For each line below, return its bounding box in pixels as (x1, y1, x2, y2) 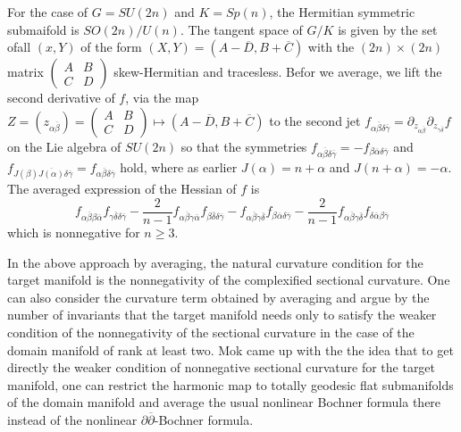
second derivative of (7, 88, 115, 107)
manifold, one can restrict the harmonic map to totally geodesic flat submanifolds (7, 375, 454, 394)
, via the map (125, 88, 199, 107)
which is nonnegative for (7, 222, 140, 241)
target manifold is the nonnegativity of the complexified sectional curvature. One (7, 270, 450, 289)
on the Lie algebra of (7, 137, 122, 155)
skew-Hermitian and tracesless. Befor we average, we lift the (113, 62, 442, 81)
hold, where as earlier (120, 157, 238, 176)
